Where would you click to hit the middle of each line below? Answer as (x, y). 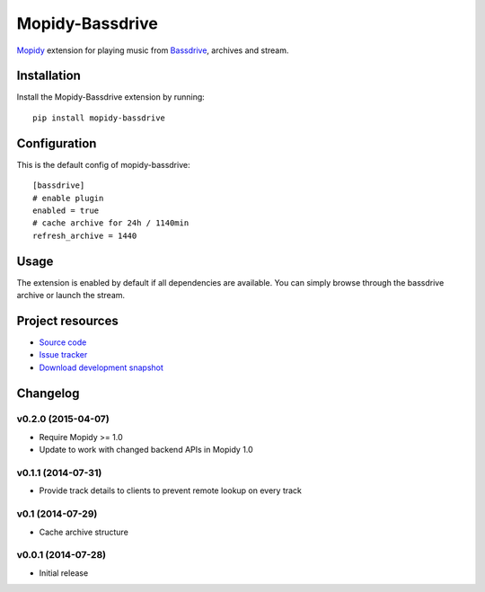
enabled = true (66, 210)
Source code (63, 342)
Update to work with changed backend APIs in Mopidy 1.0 (146, 450)
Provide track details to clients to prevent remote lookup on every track (171, 490)
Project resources (67, 320)
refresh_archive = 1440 (85, 235)
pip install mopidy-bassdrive (99, 118)
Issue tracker (63, 355)
